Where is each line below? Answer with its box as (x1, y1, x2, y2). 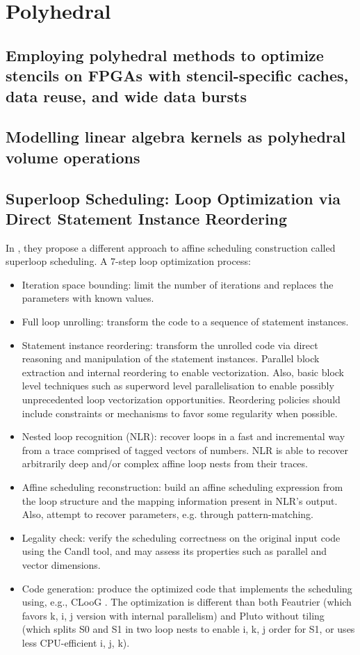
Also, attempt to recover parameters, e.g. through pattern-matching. (22, 507, 314, 521)
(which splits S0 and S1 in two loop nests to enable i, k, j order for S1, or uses (22, 622, 355, 636)
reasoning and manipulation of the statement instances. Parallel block (22, 351, 320, 366)
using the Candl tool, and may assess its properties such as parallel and (22, 544, 327, 558)
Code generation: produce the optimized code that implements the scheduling (22, 581, 352, 595)
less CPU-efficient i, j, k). (22, 635, 130, 649)
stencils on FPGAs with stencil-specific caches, (6, 65, 349, 86)
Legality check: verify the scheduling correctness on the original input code (22, 530, 341, 544)
